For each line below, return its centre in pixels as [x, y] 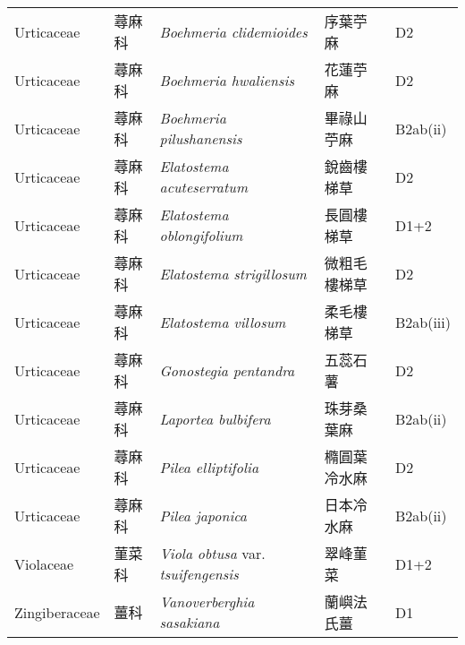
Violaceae [44, 563]
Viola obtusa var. [212, 553]
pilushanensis [201, 138]
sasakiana [190, 622]
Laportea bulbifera [215, 418]
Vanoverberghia [207, 602]
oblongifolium [201, 235]
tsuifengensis [199, 574]
